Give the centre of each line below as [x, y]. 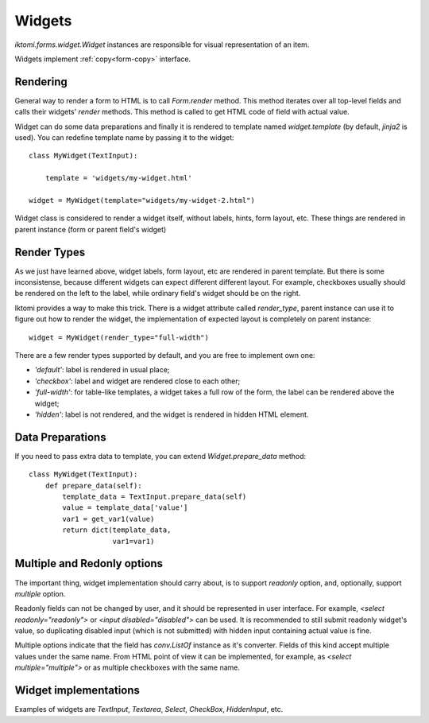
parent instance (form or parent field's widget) [91, 229]
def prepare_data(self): [93, 486]
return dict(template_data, [117, 530]
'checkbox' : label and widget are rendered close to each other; [137, 381]
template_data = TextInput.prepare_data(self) [155, 497]
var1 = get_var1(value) [108, 519]
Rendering [41, 82]
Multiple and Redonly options [89, 564]
